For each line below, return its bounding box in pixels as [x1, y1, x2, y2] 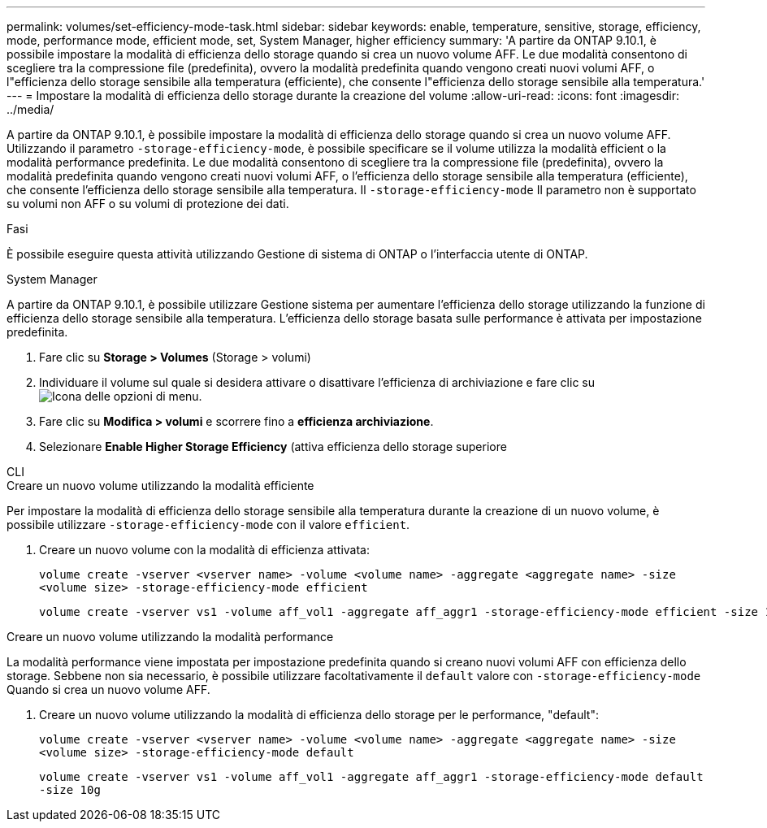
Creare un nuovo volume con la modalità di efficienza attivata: [39, 543, 370, 557]
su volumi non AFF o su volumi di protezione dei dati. [6, 197, 289, 210]
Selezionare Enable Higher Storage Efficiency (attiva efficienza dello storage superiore [39, 440, 507, 453]
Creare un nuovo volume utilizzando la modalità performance [6, 630, 334, 644]
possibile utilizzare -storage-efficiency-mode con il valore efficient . [6, 518, 410, 531]
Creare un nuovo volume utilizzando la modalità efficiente [6, 479, 314, 492]
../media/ [6, 102, 54, 116]
